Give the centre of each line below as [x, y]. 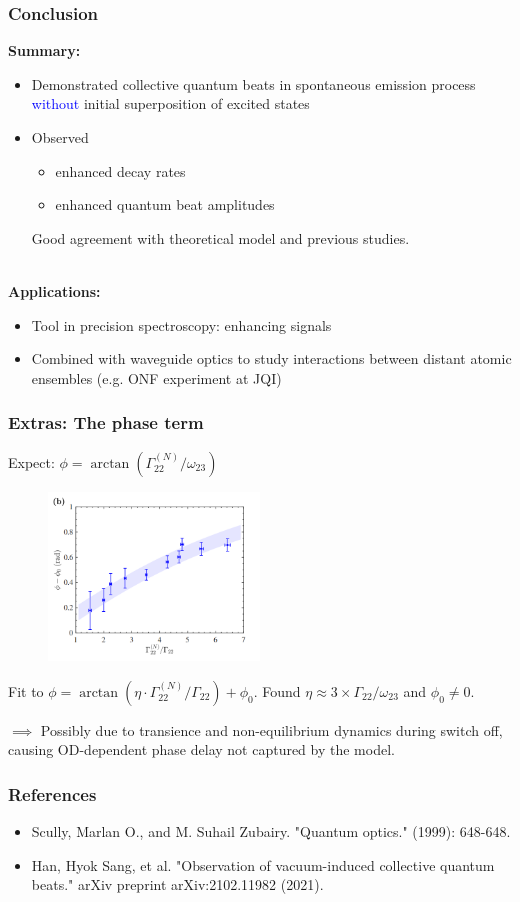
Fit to [26, 690]
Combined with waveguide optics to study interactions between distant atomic [271, 358]
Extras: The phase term [106, 422]
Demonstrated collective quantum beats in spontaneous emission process [253, 83]
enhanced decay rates [120, 170]
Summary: [44, 50]
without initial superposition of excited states [170, 103]
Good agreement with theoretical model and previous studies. [220, 237]
